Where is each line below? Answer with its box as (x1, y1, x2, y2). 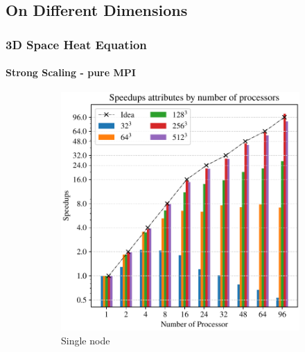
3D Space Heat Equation (6, 35, 147, 53)
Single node (61, 333, 110, 348)
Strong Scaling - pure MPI (6, 65, 136, 80)
